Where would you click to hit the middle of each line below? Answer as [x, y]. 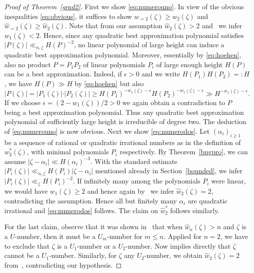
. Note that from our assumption [114, 26]
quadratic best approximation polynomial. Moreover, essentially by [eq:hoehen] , [123, 55]
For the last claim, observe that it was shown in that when [94, 227]
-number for [125, 236]
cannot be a [22, 255]
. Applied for [183, 236]
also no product [28, 64]
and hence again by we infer [131, 191]
